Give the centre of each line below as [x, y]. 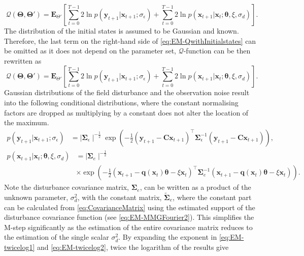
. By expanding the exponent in [168, 237]
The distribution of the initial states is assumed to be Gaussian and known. [122, 31]
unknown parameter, [36, 197]
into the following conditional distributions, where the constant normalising [121, 102]
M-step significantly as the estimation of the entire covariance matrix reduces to [128, 227]
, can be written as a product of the [195, 187]
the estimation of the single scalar [57, 237]
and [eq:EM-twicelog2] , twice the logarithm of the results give [133, 247]
